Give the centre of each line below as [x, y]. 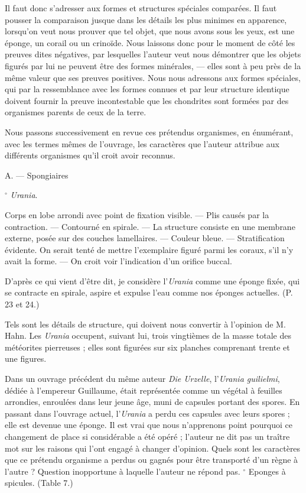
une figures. [26, 359]
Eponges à [267, 471]
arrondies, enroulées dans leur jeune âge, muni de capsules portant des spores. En [152, 402]
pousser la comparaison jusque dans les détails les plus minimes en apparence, [146, 19]
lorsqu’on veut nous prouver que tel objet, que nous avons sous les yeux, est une [150, 31]
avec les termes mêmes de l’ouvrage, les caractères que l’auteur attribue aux [142, 143]
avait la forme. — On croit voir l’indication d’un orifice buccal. [118, 261]
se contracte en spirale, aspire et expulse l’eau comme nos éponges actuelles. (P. [149, 292]
